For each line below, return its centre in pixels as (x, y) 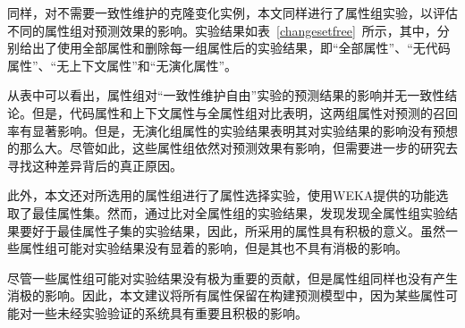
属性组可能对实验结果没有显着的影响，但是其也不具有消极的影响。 (213, 248)
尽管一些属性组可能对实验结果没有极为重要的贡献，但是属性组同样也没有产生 (232, 278)
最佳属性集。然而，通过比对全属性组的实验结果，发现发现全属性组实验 (238, 212)
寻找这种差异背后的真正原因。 (95, 165)
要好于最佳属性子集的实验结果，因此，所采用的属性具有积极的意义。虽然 (232, 230)
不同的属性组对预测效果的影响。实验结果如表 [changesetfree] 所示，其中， (222, 30)
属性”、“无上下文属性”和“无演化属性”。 (123, 65)
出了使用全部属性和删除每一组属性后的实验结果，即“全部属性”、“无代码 (241, 48)
